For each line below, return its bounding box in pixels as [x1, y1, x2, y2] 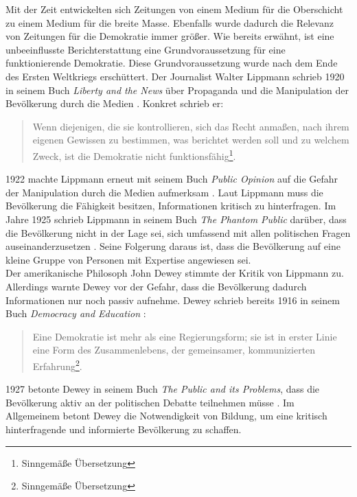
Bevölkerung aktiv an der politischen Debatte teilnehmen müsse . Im [5, 395, 295, 409]
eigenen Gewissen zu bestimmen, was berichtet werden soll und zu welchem [32, 132, 349, 147]
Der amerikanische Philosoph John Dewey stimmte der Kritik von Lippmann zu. [5, 266, 344, 280]
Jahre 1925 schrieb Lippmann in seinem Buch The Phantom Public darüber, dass [5, 211, 347, 226]
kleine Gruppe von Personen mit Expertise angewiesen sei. [5, 252, 251, 266]
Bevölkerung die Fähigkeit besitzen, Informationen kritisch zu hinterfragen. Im [5, 198, 336, 213]
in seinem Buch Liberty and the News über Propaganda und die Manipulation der [5, 82, 349, 97]
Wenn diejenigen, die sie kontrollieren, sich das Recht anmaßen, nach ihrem [32, 119, 349, 133]
